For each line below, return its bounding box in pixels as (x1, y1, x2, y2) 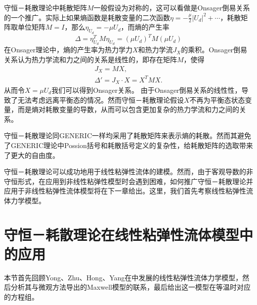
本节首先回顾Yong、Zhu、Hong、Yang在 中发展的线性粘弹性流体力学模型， (4, 272, 243, 282)
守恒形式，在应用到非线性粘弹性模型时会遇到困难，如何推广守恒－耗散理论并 (4, 176, 253, 186)
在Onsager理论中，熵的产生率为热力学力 (4, 44, 132, 55)
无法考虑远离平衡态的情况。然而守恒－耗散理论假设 (17, 94, 184, 105)
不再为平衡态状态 (189, 94, 245, 105)
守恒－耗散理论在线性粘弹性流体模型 (4, 224, 240, 244)
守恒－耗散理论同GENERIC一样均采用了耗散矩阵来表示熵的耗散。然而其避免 (4, 130, 252, 141)
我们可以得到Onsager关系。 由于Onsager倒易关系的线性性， (51, 84, 242, 95)
